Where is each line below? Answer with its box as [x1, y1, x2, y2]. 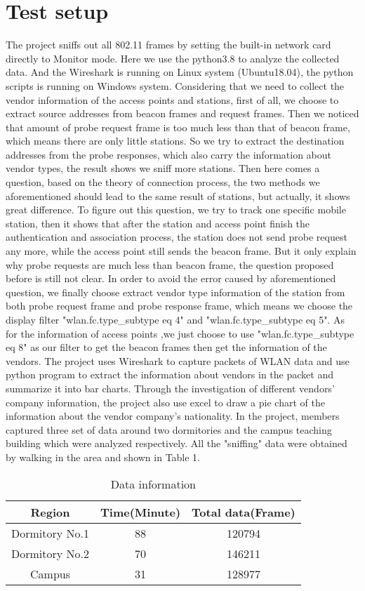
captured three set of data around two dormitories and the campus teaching [6, 422, 332, 437]
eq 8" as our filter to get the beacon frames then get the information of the [6, 340, 327, 354]
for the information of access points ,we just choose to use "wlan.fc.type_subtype [6, 326, 354, 340]
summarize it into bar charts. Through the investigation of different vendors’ [6, 380, 335, 395]
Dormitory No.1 [11, 524, 89, 541]
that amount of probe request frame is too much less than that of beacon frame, [6, 119, 350, 134]
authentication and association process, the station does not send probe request [6, 230, 347, 244]
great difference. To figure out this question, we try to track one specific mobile [6, 202, 346, 217]
